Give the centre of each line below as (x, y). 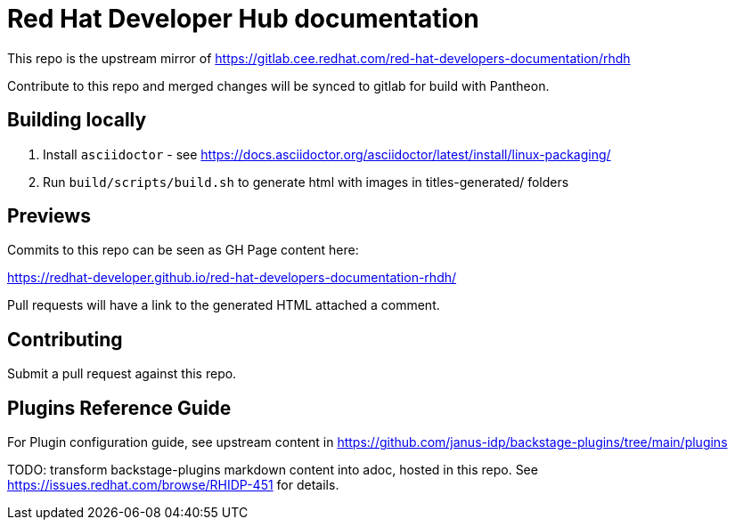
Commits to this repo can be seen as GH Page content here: (183, 250)
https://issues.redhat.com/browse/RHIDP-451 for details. (173, 485)
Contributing (65, 339)
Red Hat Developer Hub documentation (243, 19)
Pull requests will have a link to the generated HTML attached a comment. (224, 305)
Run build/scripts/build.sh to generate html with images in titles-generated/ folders (306, 182)
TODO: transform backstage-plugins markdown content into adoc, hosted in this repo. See (273, 470)
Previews (49, 216)
